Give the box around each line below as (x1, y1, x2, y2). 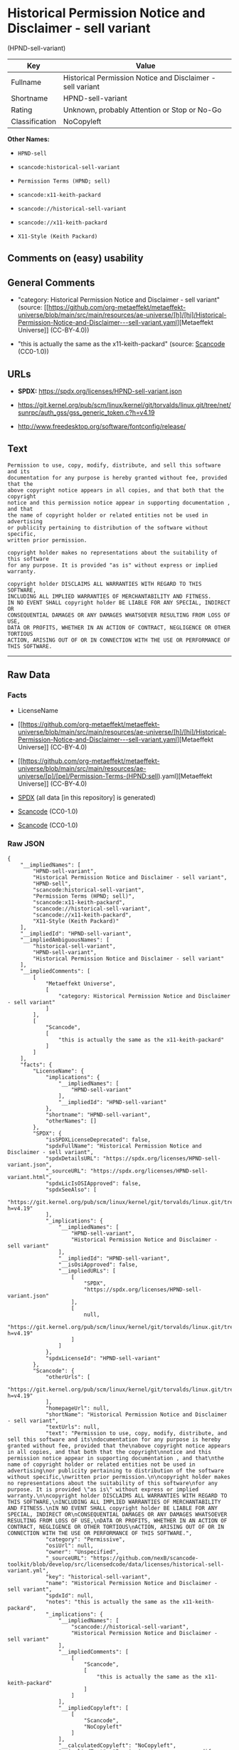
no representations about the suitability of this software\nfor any (7, 1480, 218, 1487)
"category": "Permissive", (45, 1536, 126, 1543)
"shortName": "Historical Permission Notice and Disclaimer (45, 1411, 228, 1418)
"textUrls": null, (45, 1423, 100, 1430)
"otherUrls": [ (45, 1373, 91, 1380)
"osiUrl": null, (45, 1542, 94, 1549)
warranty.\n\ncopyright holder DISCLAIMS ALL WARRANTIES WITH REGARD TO (7, 1492, 228, 1499)
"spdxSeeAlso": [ (45, 1186, 97, 1193)
